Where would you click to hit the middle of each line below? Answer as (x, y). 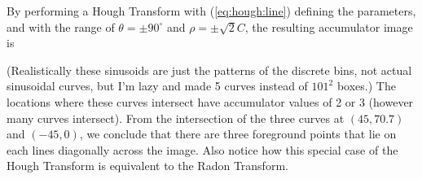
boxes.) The (366, 86)
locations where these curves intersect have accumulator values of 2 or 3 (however (210, 101)
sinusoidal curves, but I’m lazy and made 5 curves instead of (157, 86)
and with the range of (61, 26)
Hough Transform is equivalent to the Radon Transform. (147, 166)
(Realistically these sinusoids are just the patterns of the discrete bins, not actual (209, 70)
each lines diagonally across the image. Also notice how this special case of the (202, 149)
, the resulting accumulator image (329, 26)
